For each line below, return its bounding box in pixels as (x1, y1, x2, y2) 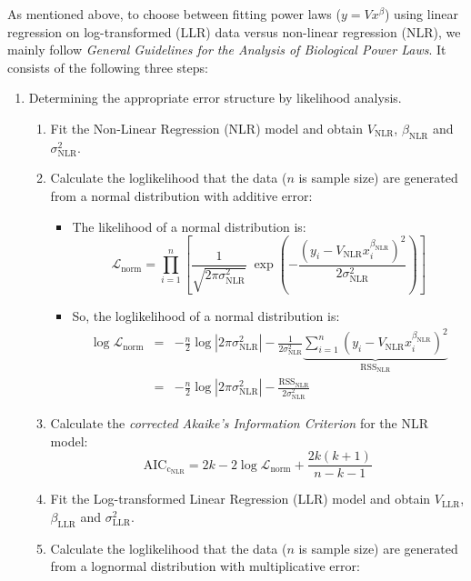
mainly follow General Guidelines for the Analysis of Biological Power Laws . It (7, 40, 446, 59)
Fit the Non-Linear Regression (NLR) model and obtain (50, 118, 364, 137)
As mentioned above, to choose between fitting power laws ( (7, 5, 341, 23)
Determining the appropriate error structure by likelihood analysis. (28, 88, 402, 107)
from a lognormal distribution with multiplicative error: (50, 556, 360, 576)
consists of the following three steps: (7, 57, 208, 76)
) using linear (385, 5, 459, 23)
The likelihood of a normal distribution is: (72, 216, 306, 235)
